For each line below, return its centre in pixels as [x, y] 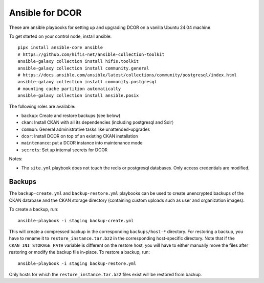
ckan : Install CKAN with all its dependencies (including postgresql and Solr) [97, 122]
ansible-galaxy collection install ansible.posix [78, 96]
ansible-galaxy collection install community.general [83, 68]
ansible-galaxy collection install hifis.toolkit [78, 61]
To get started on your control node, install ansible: [60, 36]
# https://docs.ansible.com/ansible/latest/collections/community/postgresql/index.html [127, 75]
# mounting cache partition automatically [69, 89]
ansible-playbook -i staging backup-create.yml [76, 221]
